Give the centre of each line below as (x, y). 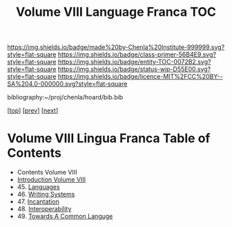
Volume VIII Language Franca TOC (116, 12)
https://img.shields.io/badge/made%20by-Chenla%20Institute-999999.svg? (116, 47)
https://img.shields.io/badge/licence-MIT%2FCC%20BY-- (140, 77)
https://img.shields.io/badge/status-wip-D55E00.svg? (134, 69)
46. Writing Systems (46, 195)
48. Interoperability (44, 209)
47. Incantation (38, 201)
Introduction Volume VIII (51, 179)
